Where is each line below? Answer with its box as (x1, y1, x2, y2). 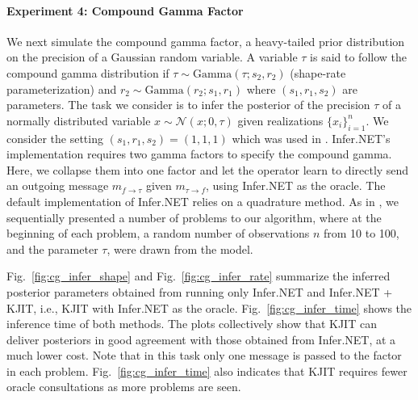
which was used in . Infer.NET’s (232, 129, 391, 146)
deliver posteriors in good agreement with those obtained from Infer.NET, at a (6, 331, 396, 347)
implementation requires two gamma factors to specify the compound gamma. (6, 145, 392, 162)
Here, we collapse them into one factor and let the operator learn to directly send (6, 161, 409, 178)
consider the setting (6, 129, 103, 146)
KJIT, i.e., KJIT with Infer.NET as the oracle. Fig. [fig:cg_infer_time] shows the (6, 299, 412, 316)
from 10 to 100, (323, 225, 399, 242)
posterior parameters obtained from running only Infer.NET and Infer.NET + (6, 283, 393, 300)
